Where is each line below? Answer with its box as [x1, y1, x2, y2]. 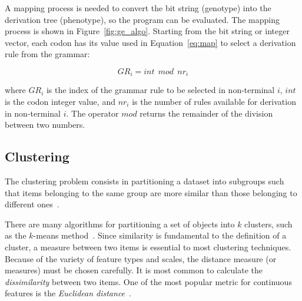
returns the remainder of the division [140, 107, 273, 119]
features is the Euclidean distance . [5, 287, 131, 299]
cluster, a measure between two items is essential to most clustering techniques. [5, 240, 291, 253]
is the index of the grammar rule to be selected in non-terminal [46, 84, 275, 96]
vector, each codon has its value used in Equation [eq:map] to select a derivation [5, 36, 296, 48]
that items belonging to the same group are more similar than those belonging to [5, 186, 297, 199]
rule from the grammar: [5, 48, 90, 60]
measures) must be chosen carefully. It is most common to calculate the [5, 264, 263, 276]
